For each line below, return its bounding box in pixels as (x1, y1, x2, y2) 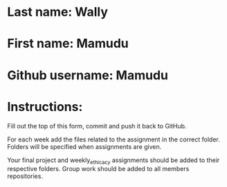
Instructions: (7, 99, 83, 115)
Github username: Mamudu (7, 67, 168, 83)
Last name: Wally (7, 4, 109, 20)
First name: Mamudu (7, 36, 129, 52)
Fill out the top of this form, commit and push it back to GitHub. (7, 121, 187, 130)
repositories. (7, 172, 44, 180)
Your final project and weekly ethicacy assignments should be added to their (7, 156, 220, 166)
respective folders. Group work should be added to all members (7, 165, 190, 173)
